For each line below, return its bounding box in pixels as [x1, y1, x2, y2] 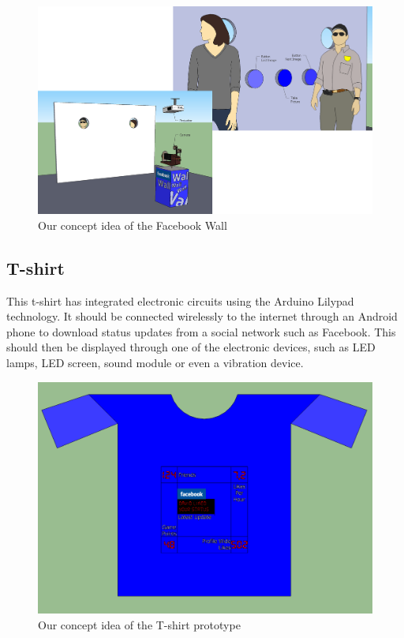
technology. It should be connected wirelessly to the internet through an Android [6, 308, 398, 325]
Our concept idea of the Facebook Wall [38, 216, 227, 233]
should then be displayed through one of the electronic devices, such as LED [6, 339, 376, 355]
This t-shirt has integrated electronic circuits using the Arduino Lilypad [6, 292, 354, 309]
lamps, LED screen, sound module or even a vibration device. [6, 354, 304, 370]
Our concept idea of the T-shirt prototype [38, 616, 241, 632]
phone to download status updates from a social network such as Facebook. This [6, 323, 396, 340]
